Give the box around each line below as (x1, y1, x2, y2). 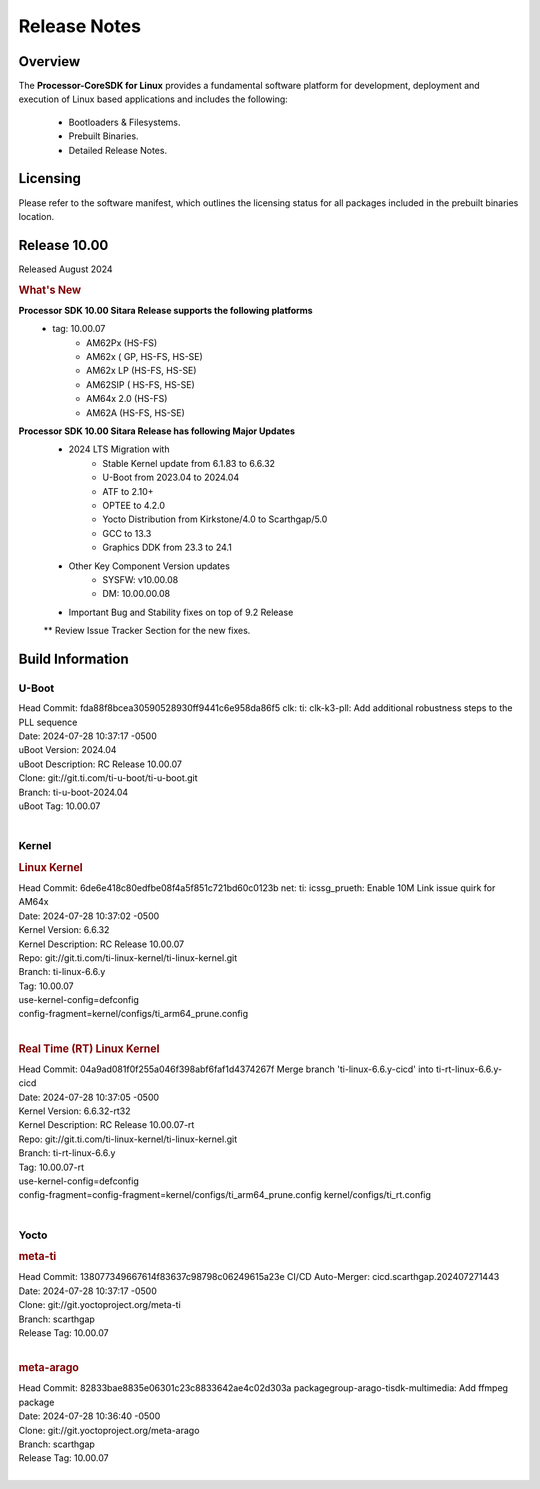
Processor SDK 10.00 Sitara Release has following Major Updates (18, 425, 295, 437)
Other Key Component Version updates (68, 560, 230, 572)
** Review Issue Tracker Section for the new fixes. (43, 625, 251, 637)
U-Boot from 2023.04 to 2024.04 (102, 471, 240, 484)
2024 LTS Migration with (68, 443, 170, 455)
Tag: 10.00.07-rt (18, 1161, 85, 1173)
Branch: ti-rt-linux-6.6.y (18, 1147, 116, 1159)
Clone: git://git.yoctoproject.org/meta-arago (18, 1424, 200, 1436)
